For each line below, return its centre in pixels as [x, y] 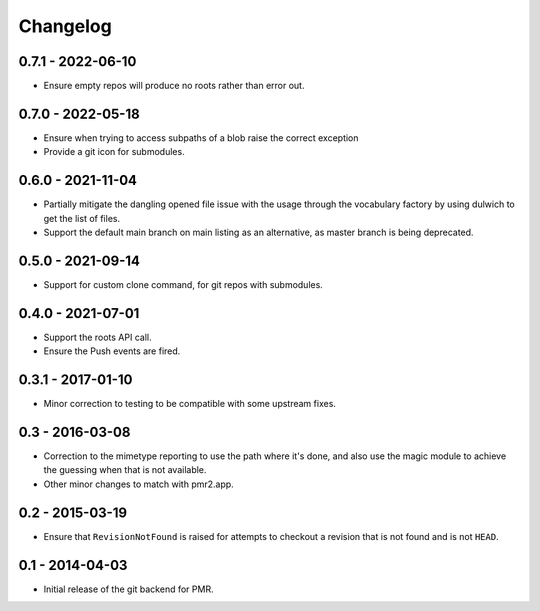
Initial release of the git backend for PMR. [128, 589]
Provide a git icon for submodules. [114, 152]
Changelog [65, 26]
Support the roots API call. [97, 337]
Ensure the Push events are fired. [112, 351]
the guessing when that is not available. [125, 470]
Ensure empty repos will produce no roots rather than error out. [174, 86]
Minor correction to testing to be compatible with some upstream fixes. [190, 404]
